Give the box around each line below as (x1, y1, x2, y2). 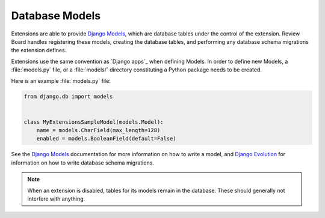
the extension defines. (11, 47, 67, 54)
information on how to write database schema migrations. (11, 159, 155, 166)
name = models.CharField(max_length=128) (36, 127, 161, 134)
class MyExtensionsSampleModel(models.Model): (23, 118, 164, 126)
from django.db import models (23, 93, 113, 100)
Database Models (11, 9, 101, 22)
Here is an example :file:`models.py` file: (11, 77, 111, 84)
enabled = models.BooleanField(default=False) (36, 135, 177, 142)
